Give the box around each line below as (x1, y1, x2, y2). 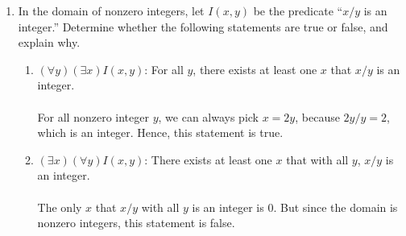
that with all (286, 151, 349, 168)
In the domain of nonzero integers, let (18, 2, 205, 19)
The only (37, 198, 82, 215)
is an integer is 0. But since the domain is (192, 198, 398, 215)
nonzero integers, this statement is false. (37, 214, 235, 231)
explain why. (18, 34, 81, 51)
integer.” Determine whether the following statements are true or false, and (18, 18, 388, 35)
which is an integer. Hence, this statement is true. (37, 124, 284, 141)
